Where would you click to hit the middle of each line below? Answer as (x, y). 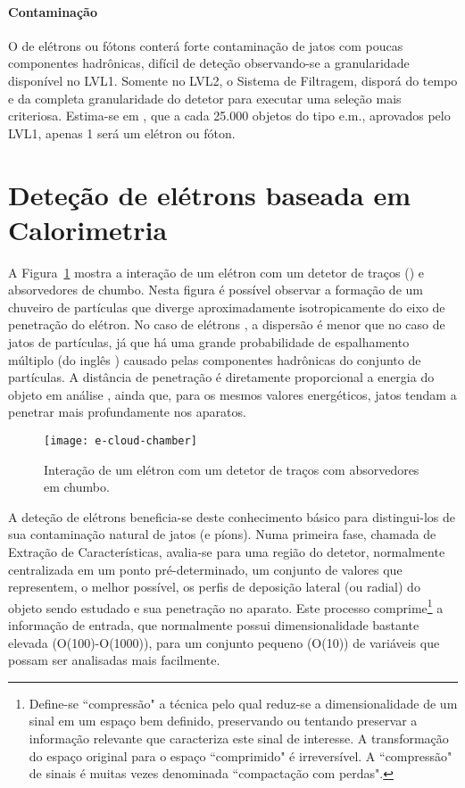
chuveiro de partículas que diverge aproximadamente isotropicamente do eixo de (227, 307)
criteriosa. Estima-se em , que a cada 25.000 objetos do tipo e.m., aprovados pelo (229, 116)
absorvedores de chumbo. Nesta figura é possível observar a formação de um (216, 290)
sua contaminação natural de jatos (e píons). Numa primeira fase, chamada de (222, 534)
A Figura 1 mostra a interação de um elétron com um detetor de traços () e (216, 272)
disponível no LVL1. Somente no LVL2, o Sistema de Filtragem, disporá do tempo (233, 80)
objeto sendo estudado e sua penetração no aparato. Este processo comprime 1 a (226, 606)
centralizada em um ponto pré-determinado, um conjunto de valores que (205, 569)
